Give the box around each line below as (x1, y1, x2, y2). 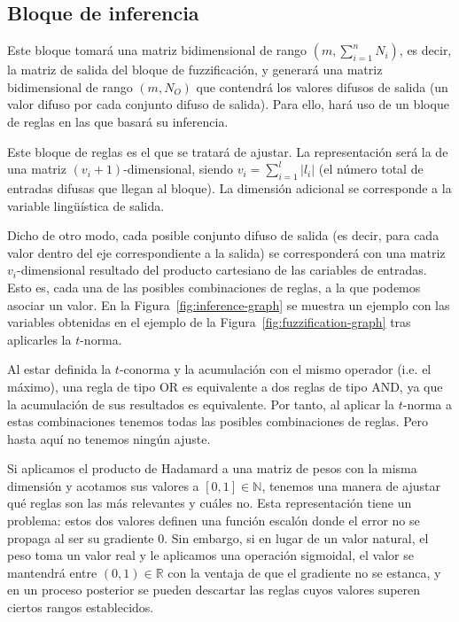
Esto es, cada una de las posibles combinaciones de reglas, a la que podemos (7, 277, 421, 296)
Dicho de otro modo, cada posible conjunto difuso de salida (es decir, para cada (7, 226, 440, 245)
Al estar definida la (7, 360, 112, 378)
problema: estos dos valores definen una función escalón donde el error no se (7, 511, 420, 530)
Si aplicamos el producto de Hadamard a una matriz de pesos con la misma (7, 459, 417, 478)
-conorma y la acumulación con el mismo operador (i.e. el (119, 360, 432, 378)
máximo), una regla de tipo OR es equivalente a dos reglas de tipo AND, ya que (7, 377, 443, 395)
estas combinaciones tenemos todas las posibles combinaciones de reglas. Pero (7, 412, 429, 431)
